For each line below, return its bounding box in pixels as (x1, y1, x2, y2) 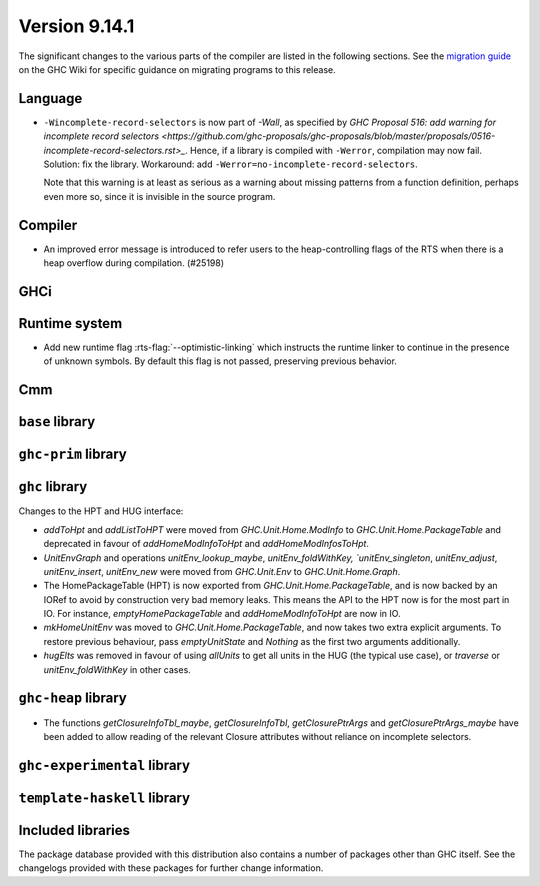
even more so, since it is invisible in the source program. (43, 190, 276, 202)
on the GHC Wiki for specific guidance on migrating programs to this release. (18, 63, 336, 75)
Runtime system (18, 315, 123, 332)
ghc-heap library (18, 690, 127, 707)
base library (18, 413, 96, 430)
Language (18, 90, 83, 107)
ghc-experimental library (18, 756, 190, 774)
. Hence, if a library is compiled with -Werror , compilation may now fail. (185, 144, 482, 156)
